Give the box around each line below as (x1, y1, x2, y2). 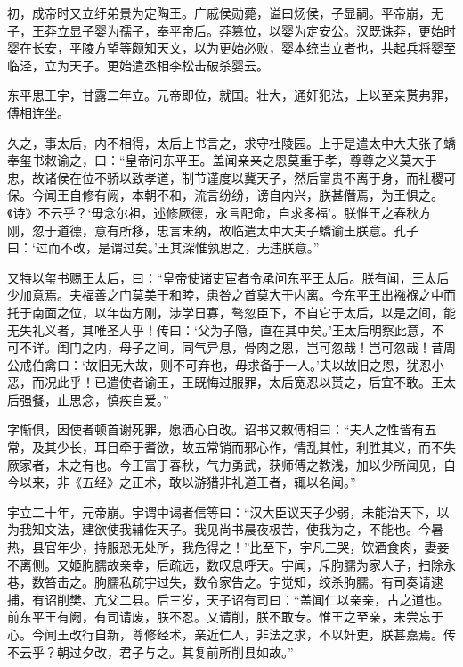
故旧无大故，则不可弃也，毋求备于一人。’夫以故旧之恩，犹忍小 (85, 355, 444, 374)
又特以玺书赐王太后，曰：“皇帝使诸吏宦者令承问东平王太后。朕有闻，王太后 (7, 268, 450, 286)
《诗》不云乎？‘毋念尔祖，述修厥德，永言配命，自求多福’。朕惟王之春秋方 (7, 202, 432, 221)
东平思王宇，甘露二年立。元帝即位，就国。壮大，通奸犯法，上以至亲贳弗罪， (7, 86, 456, 104)
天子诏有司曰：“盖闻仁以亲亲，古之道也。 (206, 589, 450, 608)
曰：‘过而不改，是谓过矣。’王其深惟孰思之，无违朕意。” (7, 238, 320, 257)
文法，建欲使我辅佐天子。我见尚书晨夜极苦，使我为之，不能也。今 (44, 520, 431, 539)
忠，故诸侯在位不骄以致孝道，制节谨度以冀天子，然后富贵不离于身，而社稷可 (7, 168, 456, 186)
